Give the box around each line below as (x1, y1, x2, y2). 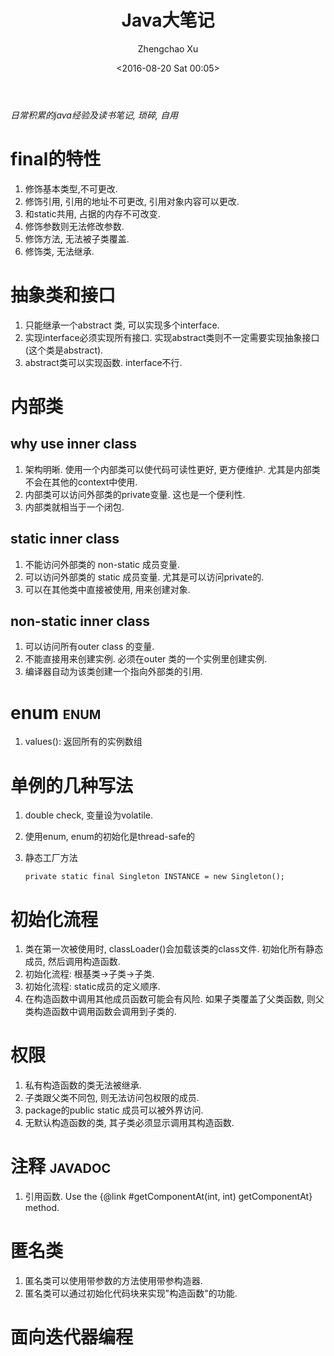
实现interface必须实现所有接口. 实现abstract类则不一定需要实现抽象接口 (24, 331, 320, 343)
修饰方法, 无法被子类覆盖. (24, 232, 130, 245)
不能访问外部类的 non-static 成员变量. (24, 558, 180, 570)
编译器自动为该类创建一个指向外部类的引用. (24, 666, 203, 678)
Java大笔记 (121, 9, 215, 32)
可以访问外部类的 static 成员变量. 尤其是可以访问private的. (24, 571, 265, 583)
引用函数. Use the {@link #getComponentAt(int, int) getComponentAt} (24, 1191, 313, 1203)
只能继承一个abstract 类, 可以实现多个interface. (24, 319, 220, 331)
